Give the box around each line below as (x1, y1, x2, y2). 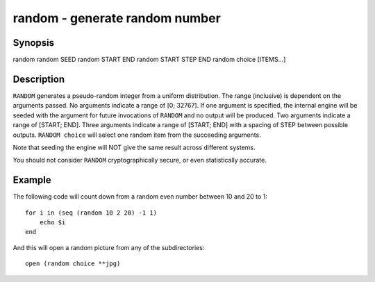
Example (12, 174, 51, 186)
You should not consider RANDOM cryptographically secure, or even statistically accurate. (12, 156, 267, 165)
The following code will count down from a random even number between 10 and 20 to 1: (12, 192, 267, 201)
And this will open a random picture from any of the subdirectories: (12, 243, 205, 251)
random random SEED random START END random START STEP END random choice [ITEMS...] (12, 56, 286, 64)
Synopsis (12, 37, 55, 49)
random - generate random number (12, 10, 222, 26)
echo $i (39, 219, 66, 226)
